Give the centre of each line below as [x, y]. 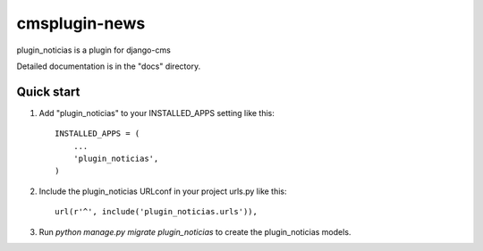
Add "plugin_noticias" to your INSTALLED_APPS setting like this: [157, 113]
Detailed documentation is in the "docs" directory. [109, 66]
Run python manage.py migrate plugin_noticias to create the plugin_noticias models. [195, 231]
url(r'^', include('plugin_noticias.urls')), [157, 212]
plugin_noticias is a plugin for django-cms [94, 50]
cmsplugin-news [81, 23]
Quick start [48, 92]
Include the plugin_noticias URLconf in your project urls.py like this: [163, 191]
